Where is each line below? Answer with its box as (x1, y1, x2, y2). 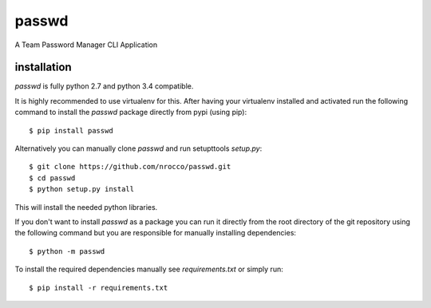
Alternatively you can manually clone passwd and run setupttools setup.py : (14, 144, 263, 153)
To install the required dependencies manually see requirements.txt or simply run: (14, 264, 283, 274)
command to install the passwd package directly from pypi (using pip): (14, 108, 247, 117)
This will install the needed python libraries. (14, 202, 158, 211)
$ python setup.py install (29, 184, 135, 194)
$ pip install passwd (29, 126, 113, 135)
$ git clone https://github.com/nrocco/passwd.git (29, 162, 231, 172)
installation (14, 61, 72, 74)
